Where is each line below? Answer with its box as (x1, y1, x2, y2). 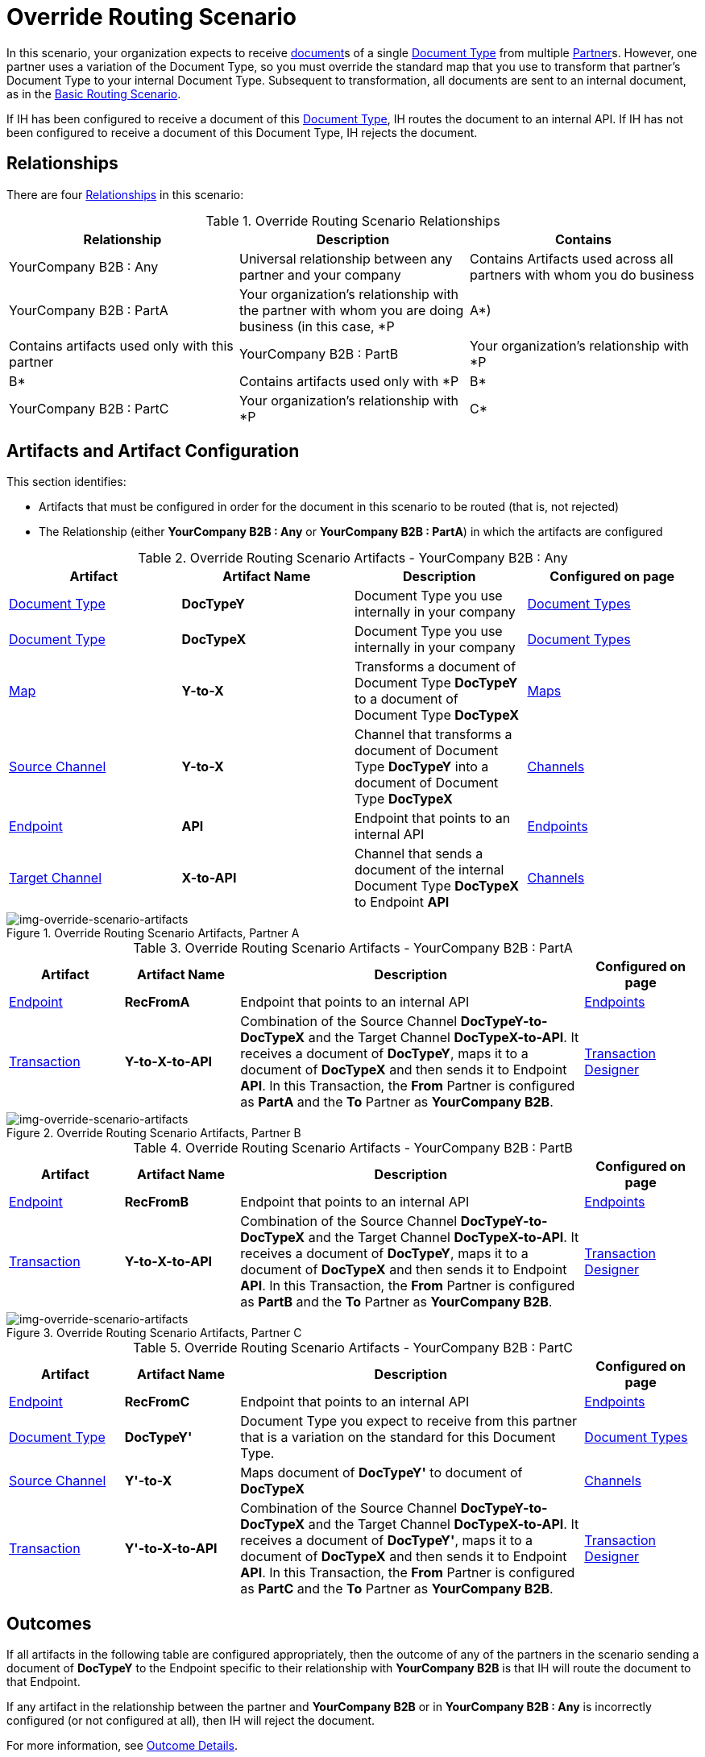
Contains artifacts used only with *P (238, 372, 459, 389)
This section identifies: (6, 475, 126, 489)
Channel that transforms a (355, 726, 512, 743)
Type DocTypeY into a (355, 758, 489, 775)
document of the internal (355, 862, 504, 878)
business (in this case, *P (238, 318, 395, 334)
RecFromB (124, 1194, 189, 1211)
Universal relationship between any (238, 250, 453, 267)
